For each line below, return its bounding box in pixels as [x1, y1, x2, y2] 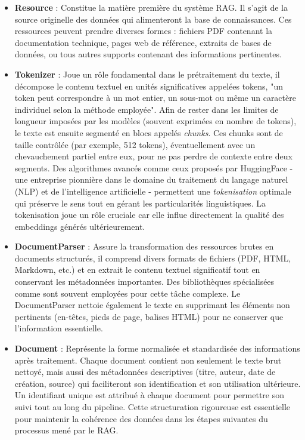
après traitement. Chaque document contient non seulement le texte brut [14, 353, 282, 366]
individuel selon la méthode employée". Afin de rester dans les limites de [14, 103, 279, 115]
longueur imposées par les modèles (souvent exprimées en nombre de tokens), [14, 115, 297, 127]
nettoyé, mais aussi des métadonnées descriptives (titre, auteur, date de [14, 365, 276, 378]
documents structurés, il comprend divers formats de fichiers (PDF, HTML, [14, 251, 291, 264]
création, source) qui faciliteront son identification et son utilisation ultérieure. [14, 377, 301, 389]
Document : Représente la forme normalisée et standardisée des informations [14, 342, 300, 355]
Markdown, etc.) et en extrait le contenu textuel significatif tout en [14, 263, 260, 276]
